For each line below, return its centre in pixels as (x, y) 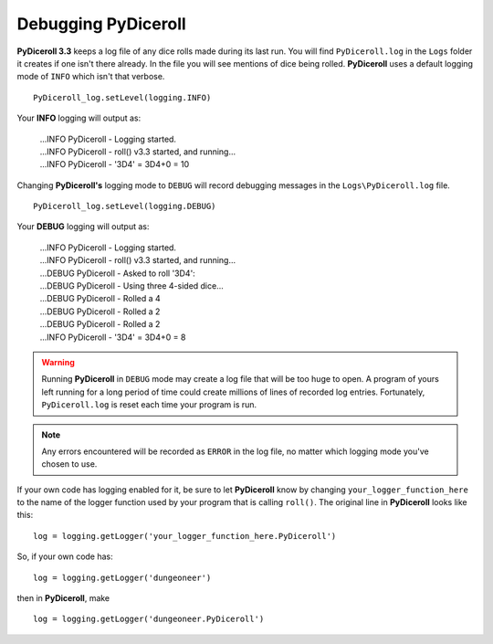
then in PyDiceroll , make (63, 598)
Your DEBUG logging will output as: (83, 227)
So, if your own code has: (65, 556)
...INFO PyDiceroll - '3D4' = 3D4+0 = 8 (113, 337)
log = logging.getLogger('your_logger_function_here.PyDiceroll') (185, 536)
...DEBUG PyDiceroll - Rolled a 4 (100, 299)
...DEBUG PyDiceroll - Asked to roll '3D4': (117, 273)
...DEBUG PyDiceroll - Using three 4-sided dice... (131, 286)
